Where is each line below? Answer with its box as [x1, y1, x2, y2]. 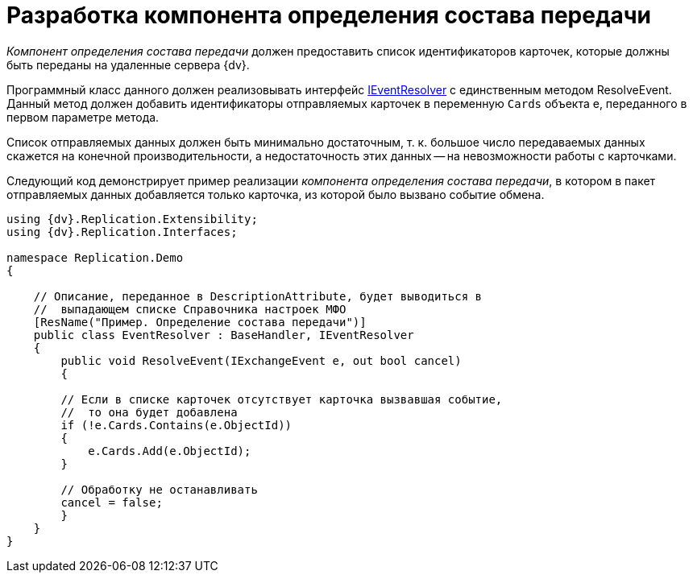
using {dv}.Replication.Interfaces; [6, 225, 238, 238]
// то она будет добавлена [60, 405, 238, 419]
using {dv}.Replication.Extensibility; [6, 212, 258, 225]
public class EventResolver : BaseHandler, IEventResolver [33, 328, 414, 341]
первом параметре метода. [6, 110, 160, 124]
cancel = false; [60, 495, 163, 509]
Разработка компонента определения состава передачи [6, 2, 651, 29]
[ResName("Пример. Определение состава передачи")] [33, 315, 367, 329]
